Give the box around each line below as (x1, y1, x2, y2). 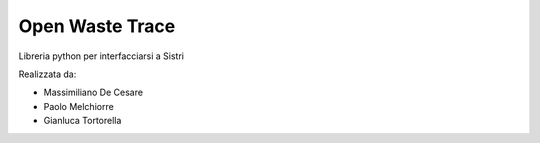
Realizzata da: (18, 68, 77, 80)
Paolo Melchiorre (43, 100, 114, 112)
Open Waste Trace (18, 15, 176, 37)
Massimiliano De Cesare (43, 86, 144, 99)
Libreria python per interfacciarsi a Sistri (18, 50, 185, 62)
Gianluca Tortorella (43, 115, 122, 127)
